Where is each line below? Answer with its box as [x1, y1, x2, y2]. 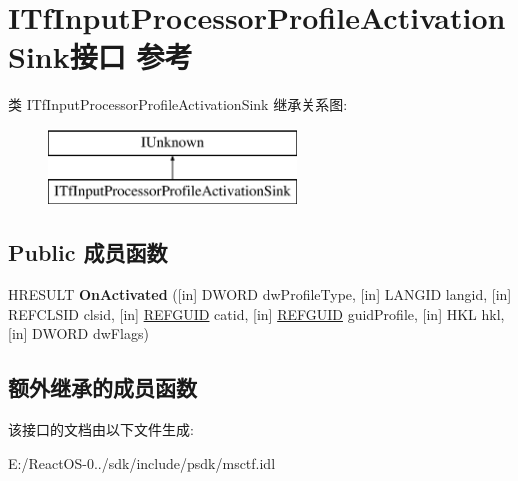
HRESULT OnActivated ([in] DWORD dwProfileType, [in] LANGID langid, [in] [8, 284, 512, 305]
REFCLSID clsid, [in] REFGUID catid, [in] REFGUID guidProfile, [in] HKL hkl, [8, 303, 505, 324]
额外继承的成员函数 [8, 372, 197, 403]
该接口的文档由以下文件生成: [8, 419, 194, 440]
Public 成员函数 [8, 237, 168, 268]
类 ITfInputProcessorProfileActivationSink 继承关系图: [8, 94, 348, 115]
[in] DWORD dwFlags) [8, 323, 149, 344]
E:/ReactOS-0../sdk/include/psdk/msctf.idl [8, 452, 276, 473]
